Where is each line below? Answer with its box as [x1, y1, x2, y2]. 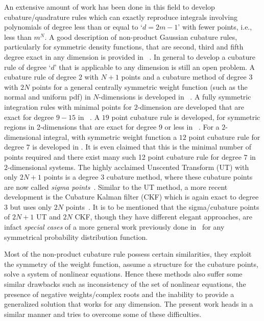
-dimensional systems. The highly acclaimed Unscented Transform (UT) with [8, 161, 249, 172]
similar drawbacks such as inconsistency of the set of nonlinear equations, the [4, 279, 246, 289]
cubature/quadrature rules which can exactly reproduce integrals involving [4, 11, 238, 22]
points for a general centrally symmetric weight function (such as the [32, 81, 248, 92]
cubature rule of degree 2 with [4, 71, 99, 82]
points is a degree [43, 171, 99, 182]
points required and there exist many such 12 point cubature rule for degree [4, 151, 242, 162]
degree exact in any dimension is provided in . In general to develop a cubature [4, 51, 255, 62]
